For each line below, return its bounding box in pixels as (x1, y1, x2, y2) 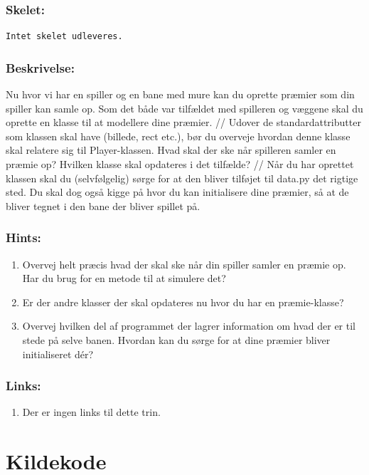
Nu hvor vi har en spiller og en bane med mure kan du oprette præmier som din (6, 87, 355, 102)
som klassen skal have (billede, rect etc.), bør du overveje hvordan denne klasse (6, 128, 351, 143)
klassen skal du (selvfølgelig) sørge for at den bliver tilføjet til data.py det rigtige (6, 170, 358, 185)
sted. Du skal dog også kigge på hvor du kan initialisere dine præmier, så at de (6, 184, 349, 199)
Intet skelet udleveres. (6, 31, 123, 42)
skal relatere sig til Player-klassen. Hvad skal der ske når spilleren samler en (6, 142, 336, 157)
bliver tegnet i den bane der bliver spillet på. (6, 198, 200, 213)
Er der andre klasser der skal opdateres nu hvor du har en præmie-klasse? (22, 294, 344, 309)
